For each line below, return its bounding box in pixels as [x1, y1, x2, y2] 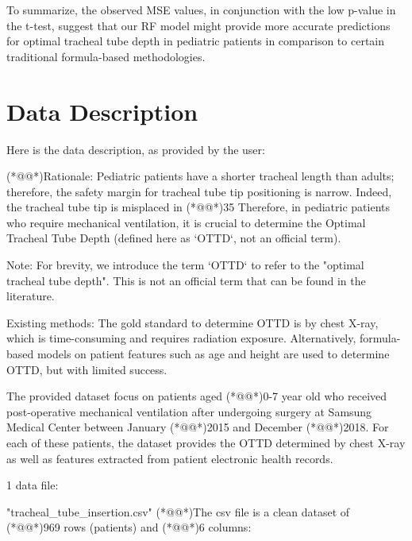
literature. [6, 288, 55, 304]
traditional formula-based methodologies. [6, 48, 206, 64]
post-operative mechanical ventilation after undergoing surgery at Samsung [6, 403, 372, 419]
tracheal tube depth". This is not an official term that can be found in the [6, 272, 366, 288]
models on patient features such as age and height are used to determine [37, 346, 390, 362]
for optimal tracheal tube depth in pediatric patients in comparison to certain [6, 33, 384, 49]
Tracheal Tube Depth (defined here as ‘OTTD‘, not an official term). [6, 230, 341, 246]
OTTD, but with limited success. [6, 361, 167, 377]
